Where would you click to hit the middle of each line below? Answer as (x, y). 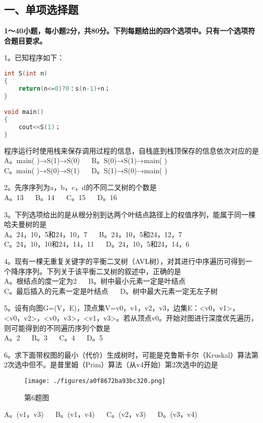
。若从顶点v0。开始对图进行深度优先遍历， (187, 317)
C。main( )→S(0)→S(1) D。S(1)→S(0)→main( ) (86, 170)
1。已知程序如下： (34, 57)
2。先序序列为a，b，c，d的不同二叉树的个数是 (80, 187)
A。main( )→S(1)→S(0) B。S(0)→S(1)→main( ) (86, 160)
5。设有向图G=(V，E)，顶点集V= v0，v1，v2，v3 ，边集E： (102, 308)
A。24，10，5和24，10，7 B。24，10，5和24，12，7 (93, 234)
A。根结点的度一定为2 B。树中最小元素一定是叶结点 (95, 281)
